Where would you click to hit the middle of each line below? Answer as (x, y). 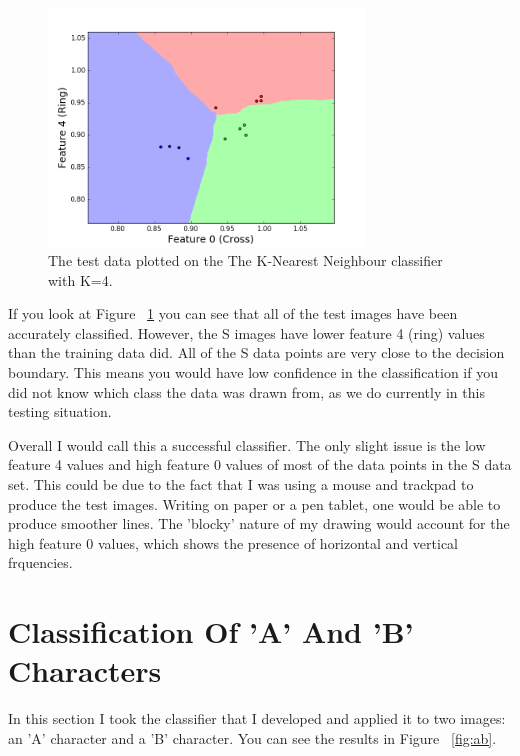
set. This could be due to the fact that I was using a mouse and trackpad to (241, 484)
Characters (85, 670)
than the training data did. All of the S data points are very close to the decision (256, 352)
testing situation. (60, 411)
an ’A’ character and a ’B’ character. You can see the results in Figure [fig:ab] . (252, 737)
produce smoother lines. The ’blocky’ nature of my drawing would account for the (259, 523)
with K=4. (80, 279)
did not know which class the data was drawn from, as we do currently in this (246, 391)
